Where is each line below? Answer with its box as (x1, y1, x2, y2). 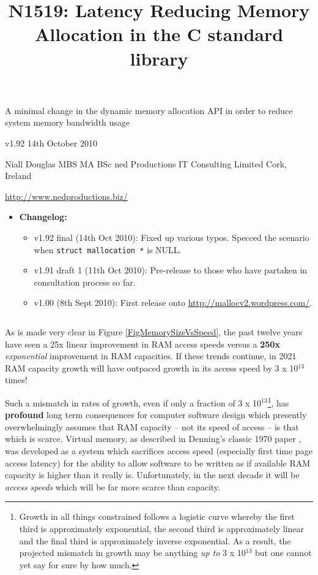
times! (5, 373, 28, 386)
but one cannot (255, 546, 312, 559)
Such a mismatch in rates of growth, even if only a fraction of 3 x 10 (5, 396, 262, 409)
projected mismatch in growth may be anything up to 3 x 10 (19, 546, 246, 559)
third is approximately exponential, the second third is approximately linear (19, 522, 305, 535)
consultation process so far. (34, 275, 136, 288)
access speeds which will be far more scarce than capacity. (5, 480, 220, 493)
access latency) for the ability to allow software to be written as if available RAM (5, 456, 311, 469)
